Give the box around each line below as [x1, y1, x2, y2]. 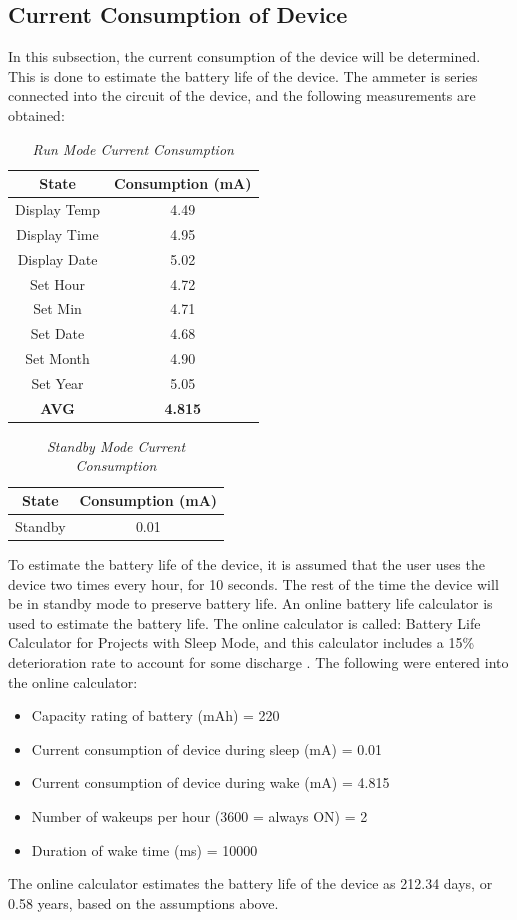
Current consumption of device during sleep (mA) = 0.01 [31, 738, 383, 759]
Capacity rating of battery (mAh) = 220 [31, 705, 280, 726]
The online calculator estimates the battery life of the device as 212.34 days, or [8, 873, 493, 894]
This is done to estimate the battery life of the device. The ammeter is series [8, 65, 478, 86]
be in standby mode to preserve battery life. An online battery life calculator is [8, 593, 493, 614]
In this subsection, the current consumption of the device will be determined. [8, 46, 481, 67]
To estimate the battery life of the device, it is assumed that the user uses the [8, 553, 485, 574]
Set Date [30, 323, 85, 344]
